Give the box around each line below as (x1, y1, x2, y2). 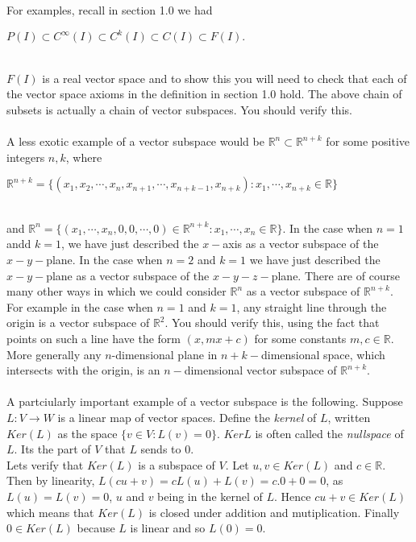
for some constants (254, 330, 347, 346)
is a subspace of (138, 456, 215, 473)
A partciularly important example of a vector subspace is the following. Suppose (6, 393, 403, 410)
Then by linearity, (6, 472, 95, 489)
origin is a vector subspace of (6, 314, 150, 331)
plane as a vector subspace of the (46, 267, 210, 283)
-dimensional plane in (111, 345, 218, 362)
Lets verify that (6, 456, 84, 473)
